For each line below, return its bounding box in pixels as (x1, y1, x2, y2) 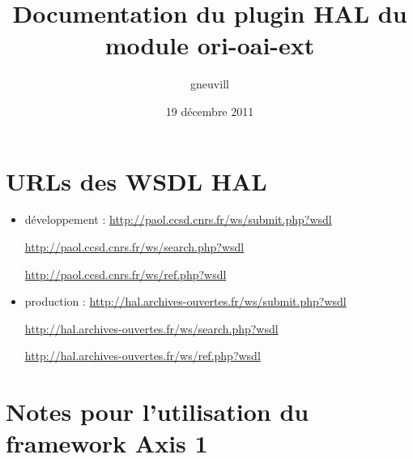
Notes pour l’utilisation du (6, 395, 309, 428)
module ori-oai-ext (104, 28, 315, 62)
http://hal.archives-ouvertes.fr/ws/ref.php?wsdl (24, 347, 261, 364)
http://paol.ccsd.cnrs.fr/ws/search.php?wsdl (24, 238, 245, 255)
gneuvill (190, 75, 229, 92)
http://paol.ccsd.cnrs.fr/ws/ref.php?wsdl (24, 265, 227, 282)
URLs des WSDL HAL (6, 164, 267, 197)
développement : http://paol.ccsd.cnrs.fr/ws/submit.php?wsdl (24, 211, 332, 228)
